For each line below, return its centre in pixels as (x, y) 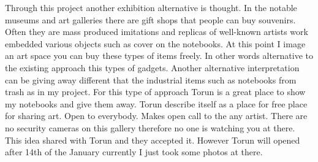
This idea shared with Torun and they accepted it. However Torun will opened (153, 140)
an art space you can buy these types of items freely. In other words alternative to (159, 56)
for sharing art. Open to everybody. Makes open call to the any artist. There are (156, 116)
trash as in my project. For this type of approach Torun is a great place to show (155, 92)
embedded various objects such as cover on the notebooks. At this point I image (155, 43)
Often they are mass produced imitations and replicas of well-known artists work (157, 32)
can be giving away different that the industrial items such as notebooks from (151, 79)
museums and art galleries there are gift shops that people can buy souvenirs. (150, 19)
